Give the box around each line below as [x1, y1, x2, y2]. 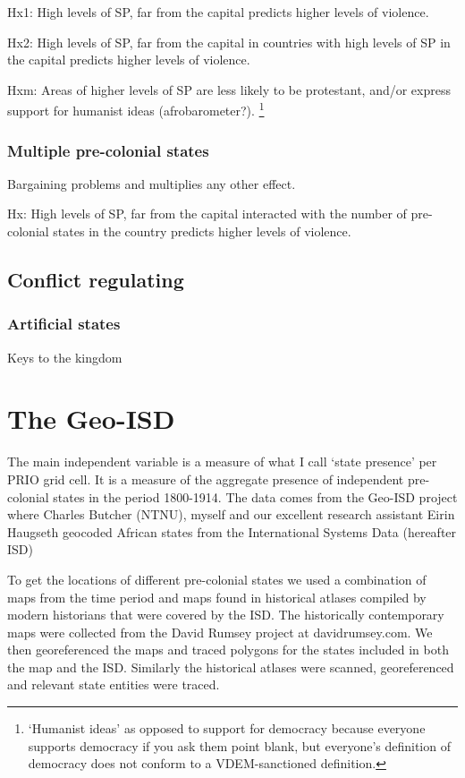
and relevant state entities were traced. [7, 675, 220, 694]
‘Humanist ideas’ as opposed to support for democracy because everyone [28, 719, 426, 738]
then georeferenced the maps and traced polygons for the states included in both [7, 640, 449, 659]
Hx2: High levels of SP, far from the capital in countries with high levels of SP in [7, 32, 451, 51]
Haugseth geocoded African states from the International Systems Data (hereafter [7, 522, 457, 541]
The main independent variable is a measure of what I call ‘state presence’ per [7, 452, 437, 471]
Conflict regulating [7, 266, 184, 294]
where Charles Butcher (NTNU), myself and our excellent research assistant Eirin [7, 505, 455, 524]
